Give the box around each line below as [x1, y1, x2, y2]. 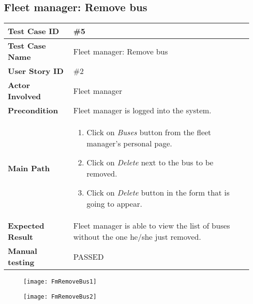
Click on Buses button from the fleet [86, 126, 211, 138]
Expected [8, 220, 44, 232]
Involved [8, 90, 41, 102]
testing [8, 256, 35, 268]
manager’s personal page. [86, 138, 172, 149]
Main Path [8, 162, 50, 174]
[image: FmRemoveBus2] [23, 293, 97, 300]
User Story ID [8, 65, 64, 77]
